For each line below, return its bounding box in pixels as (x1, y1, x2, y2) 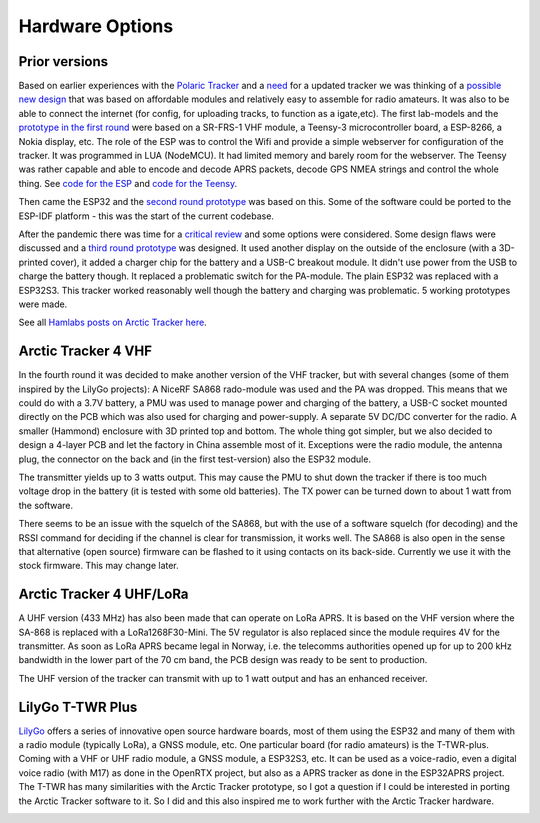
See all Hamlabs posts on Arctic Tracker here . (18, 316, 207, 329)
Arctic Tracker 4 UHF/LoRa (18, 586, 189, 603)
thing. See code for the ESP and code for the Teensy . (18, 177, 238, 189)
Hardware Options (18, 15, 174, 37)
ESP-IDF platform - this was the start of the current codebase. (18, 210, 275, 222)
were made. (18, 298, 68, 310)
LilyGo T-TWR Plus (18, 698, 138, 715)
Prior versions (18, 53, 109, 70)
